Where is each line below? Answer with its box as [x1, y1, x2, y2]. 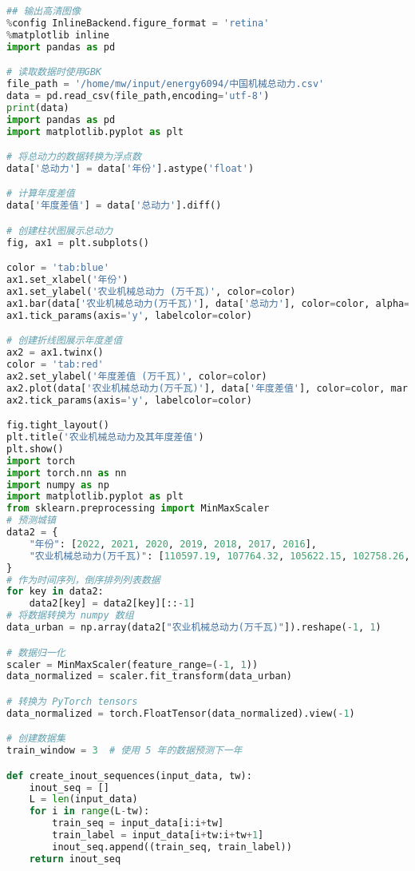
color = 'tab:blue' [6, 262, 109, 274]
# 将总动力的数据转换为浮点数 [6, 151, 141, 163]
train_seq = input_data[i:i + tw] [52, 817, 224, 829]
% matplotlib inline [6, 29, 109, 41]
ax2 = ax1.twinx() [6, 347, 104, 359]
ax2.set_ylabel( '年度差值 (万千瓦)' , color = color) [6, 370, 267, 382]
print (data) [6, 101, 69, 113]
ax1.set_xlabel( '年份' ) [6, 274, 128, 286]
